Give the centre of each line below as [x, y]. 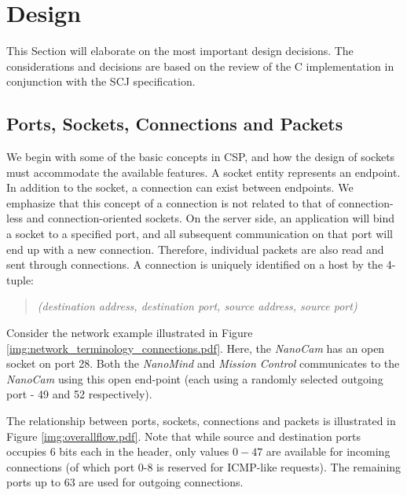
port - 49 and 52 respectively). [79, 394]
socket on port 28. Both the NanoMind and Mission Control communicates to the [203, 363]
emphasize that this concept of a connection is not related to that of [170, 202]
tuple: [20, 279]
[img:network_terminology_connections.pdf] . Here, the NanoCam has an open [196, 348]
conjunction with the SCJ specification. [101, 81]
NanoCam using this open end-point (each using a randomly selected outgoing [195, 378]
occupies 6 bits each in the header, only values [118, 451]
